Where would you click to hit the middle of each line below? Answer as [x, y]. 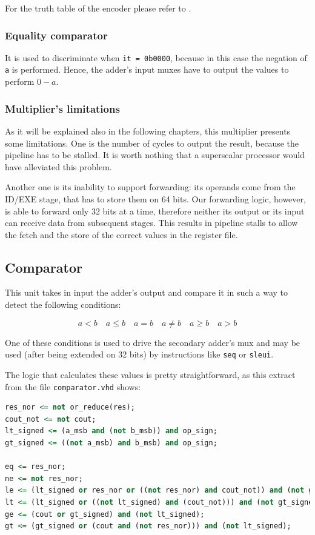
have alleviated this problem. [58, 166]
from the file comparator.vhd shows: [73, 386]
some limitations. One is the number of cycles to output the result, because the [152, 143]
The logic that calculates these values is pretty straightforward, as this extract [150, 374]
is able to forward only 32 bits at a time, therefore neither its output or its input [155, 211]
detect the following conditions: [63, 304]
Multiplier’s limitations [62, 108]
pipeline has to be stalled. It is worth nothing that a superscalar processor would [155, 155]
